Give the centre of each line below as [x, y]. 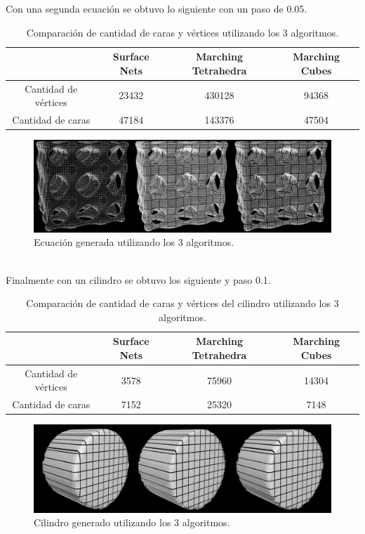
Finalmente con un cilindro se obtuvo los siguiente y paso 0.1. [138, 279]
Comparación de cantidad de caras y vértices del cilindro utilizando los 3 [182, 303]
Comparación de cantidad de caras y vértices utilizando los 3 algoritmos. [182, 32]
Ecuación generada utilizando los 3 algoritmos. [134, 242]
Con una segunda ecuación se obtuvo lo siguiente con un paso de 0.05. [157, 8]
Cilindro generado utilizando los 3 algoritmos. [132, 522]
